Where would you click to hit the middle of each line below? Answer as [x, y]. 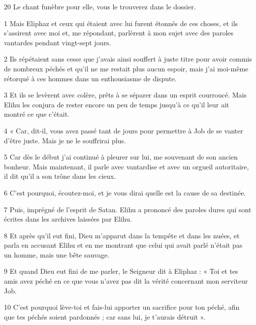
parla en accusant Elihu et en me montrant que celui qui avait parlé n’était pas [123, 245]
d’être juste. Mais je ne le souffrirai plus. [65, 140]
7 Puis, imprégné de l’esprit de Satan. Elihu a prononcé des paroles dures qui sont [128, 209]
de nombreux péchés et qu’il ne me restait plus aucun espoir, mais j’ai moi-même [126, 68]
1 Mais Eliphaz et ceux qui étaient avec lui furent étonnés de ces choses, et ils [121, 23]
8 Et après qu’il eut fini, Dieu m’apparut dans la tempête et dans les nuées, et [122, 235]
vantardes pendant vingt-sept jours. [58, 42]
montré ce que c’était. [37, 114]
